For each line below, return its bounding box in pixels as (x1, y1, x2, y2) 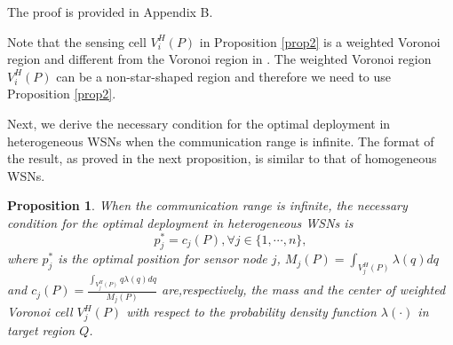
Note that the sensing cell (7, 32, 147, 51)
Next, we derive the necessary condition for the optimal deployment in (7, 114, 391, 132)
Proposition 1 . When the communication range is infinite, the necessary (7, 196, 408, 215)
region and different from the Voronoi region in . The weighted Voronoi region (7, 50, 432, 68)
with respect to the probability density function (126, 302, 377, 321)
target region (7, 320, 75, 339)
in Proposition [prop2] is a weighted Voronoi (199, 32, 441, 51)
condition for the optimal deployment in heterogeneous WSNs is (7, 213, 354, 231)
